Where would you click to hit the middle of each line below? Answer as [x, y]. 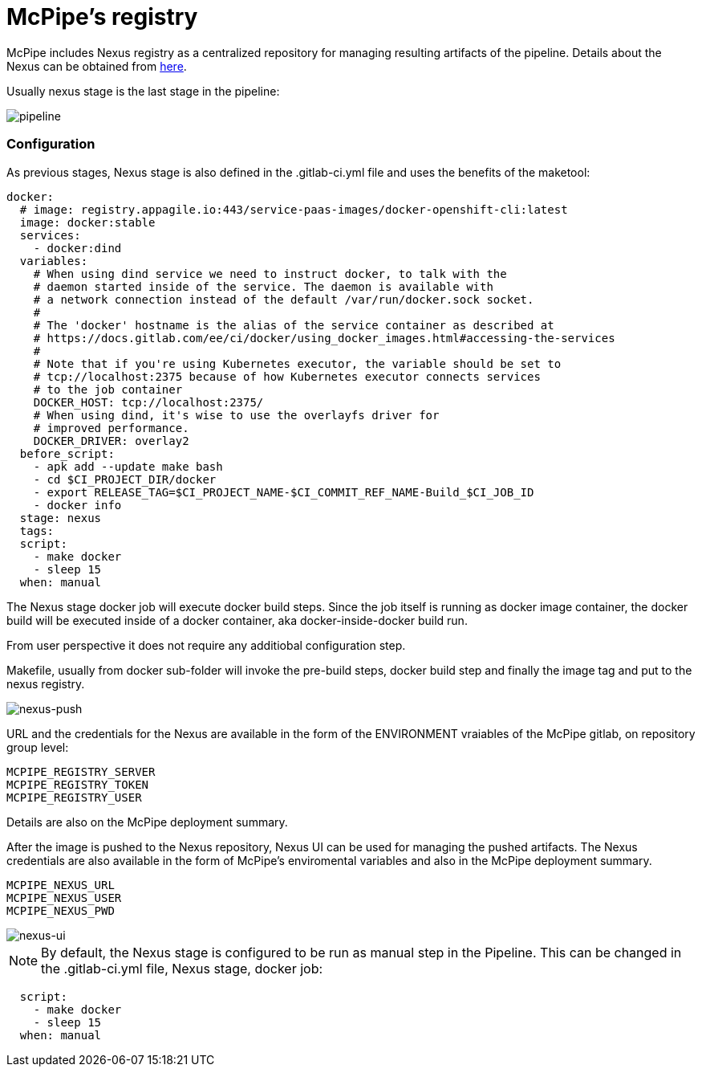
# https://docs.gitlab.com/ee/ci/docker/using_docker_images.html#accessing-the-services [324, 338]
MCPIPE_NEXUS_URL [61, 885]
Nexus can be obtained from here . [97, 66]
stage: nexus [61, 518]
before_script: [67, 453]
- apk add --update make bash [128, 466]
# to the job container [108, 389]
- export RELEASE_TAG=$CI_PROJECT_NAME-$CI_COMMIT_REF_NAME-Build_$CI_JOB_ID [284, 492]
